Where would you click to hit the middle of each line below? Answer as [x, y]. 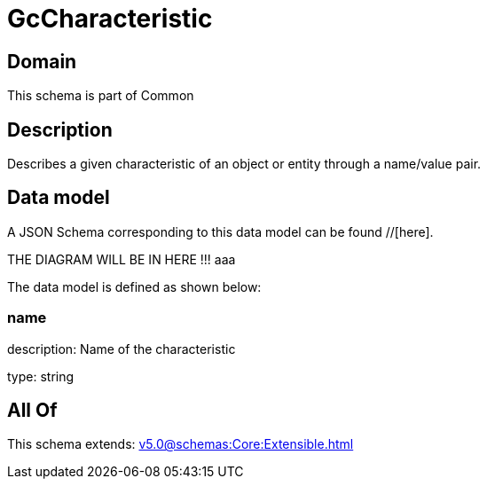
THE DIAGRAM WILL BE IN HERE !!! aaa [122, 259]
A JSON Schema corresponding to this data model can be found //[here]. [220, 231]
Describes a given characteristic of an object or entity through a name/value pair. [244, 164]
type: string [41, 376]
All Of [32, 411]
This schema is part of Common [101, 96]
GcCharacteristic [110, 19]
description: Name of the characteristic [122, 349]
